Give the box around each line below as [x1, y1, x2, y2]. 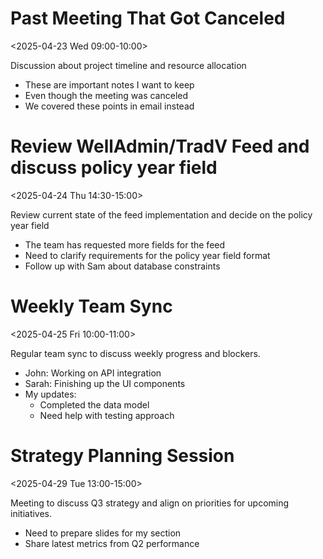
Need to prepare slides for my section [24, 527, 182, 539]
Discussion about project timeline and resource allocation [10, 59, 247, 71]
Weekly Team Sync [10, 295, 173, 318]
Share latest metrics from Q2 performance [24, 537, 200, 549]
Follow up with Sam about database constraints [24, 260, 221, 272]
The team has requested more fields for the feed [24, 238, 226, 251]
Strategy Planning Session [10, 445, 235, 467]
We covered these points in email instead [24, 100, 195, 112]
